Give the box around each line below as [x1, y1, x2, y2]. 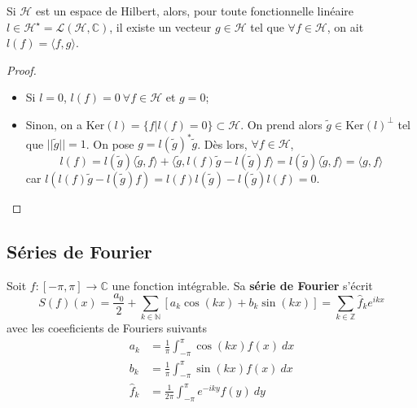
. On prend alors [240, 115, 323, 132]
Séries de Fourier [7, 239, 152, 264]
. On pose [86, 135, 134, 152]
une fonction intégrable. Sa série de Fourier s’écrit [112, 276, 373, 293]
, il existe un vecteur [109, 18, 212, 35]
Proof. [7, 61, 37, 78]
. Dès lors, [197, 135, 248, 152]
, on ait [327, 18, 364, 35]
